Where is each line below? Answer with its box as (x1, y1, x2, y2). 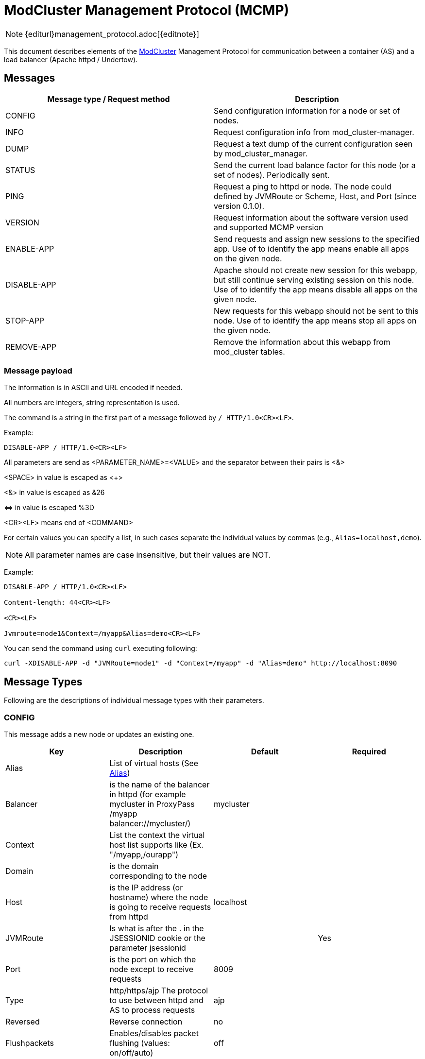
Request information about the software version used (214, 212, 408, 222)
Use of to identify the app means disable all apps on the (214, 284, 418, 294)
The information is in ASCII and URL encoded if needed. (4, 383, 183, 392)
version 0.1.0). (214, 201, 265, 211)
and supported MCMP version (214, 222, 323, 232)
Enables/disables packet (109, 1028, 199, 1038)
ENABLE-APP (5, 243, 54, 254)
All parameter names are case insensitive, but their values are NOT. (25, 550, 271, 560)
